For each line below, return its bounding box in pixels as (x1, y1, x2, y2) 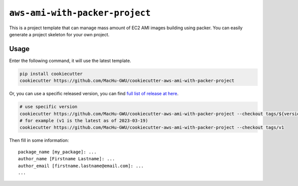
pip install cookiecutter (19, 71, 83, 76)
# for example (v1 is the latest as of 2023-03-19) (19, 118, 149, 124)
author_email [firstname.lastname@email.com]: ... (18, 163, 144, 169)
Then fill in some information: (9, 137, 69, 143)
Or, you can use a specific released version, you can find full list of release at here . (9, 91, 179, 97)
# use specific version (19, 104, 78, 110)
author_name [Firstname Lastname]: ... (18, 156, 115, 162)
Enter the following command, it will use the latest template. (9, 58, 132, 63)
